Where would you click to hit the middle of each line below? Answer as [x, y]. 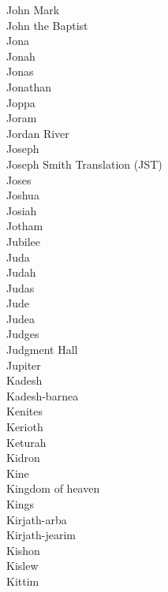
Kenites [24, 411]
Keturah [26, 442]
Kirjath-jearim [41, 535]
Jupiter [24, 365]
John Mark [33, 9]
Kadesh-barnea [43, 395]
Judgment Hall [42, 350]
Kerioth [25, 427]
